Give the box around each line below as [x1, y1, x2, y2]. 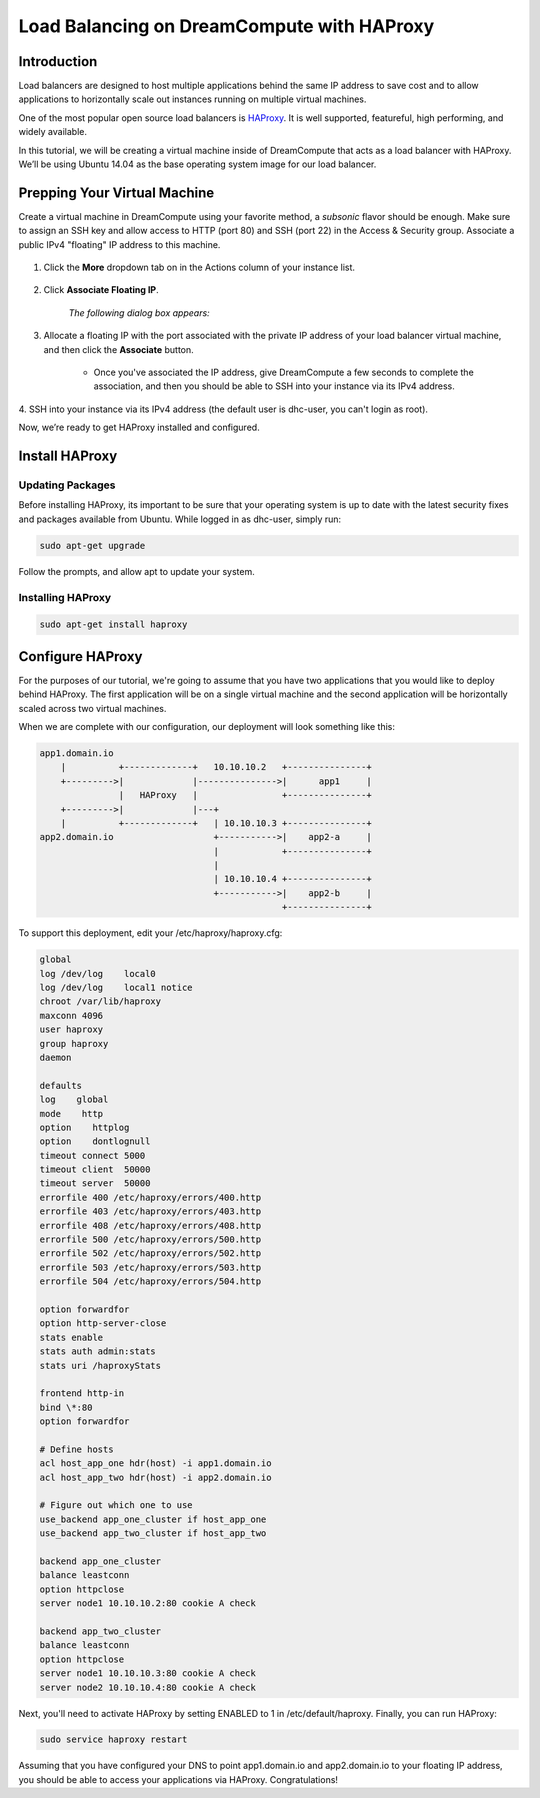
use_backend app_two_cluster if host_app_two [39, 1528, 267, 1539]
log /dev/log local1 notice [39, 981, 194, 993]
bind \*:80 [39, 1401, 93, 1413]
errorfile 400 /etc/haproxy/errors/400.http [39, 1191, 262, 1203]
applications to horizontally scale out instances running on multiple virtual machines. [18, 93, 367, 105]
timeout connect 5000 [39, 1150, 146, 1161]
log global [39, 1094, 109, 1105]
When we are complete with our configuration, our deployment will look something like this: [18, 720, 395, 732]
